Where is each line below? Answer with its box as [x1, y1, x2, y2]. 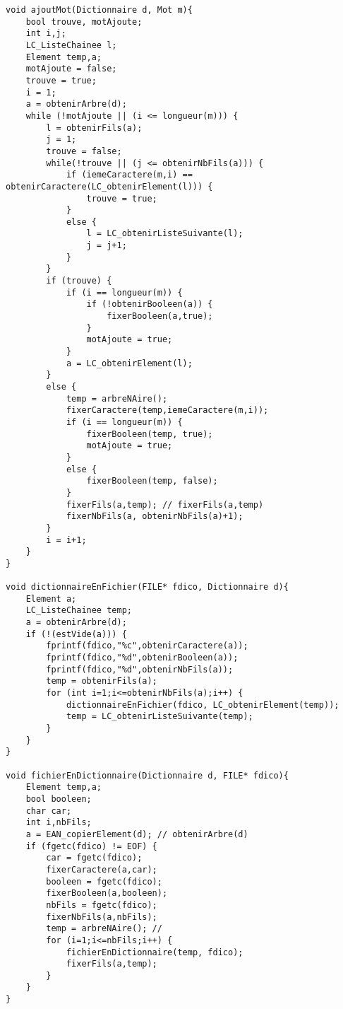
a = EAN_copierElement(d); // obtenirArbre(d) [25, 829, 248, 839]
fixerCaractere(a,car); [46, 864, 157, 875]
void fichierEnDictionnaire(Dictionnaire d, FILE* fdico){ [6, 770, 289, 781]
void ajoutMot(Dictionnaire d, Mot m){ [6, 5, 193, 15]
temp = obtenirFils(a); [46, 676, 157, 687]
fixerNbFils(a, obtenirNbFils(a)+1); [66, 511, 243, 522]
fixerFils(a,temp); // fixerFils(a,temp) [66, 499, 264, 510]
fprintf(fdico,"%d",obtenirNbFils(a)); [46, 664, 234, 675]
